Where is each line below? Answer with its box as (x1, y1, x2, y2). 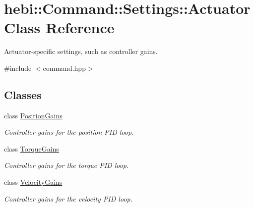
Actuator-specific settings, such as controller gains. (4, 46, 158, 56)
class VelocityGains (4, 177, 63, 187)
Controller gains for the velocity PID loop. (4, 193, 132, 204)
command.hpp (43, 62, 86, 73)
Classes (4, 87, 42, 102)
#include (4, 62, 32, 73)
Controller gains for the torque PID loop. (4, 160, 129, 170)
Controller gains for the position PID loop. (4, 127, 134, 137)
